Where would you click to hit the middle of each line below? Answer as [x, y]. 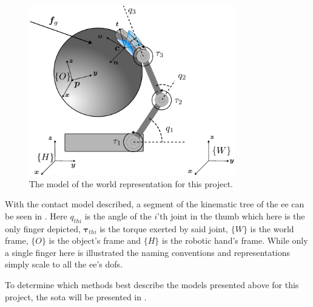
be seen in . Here [36, 216]
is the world [272, 228]
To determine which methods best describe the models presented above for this [152, 285]
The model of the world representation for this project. [131, 183]
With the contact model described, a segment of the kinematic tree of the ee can [155, 204]
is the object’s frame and [95, 240]
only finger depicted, [43, 228]
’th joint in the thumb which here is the [231, 216]
